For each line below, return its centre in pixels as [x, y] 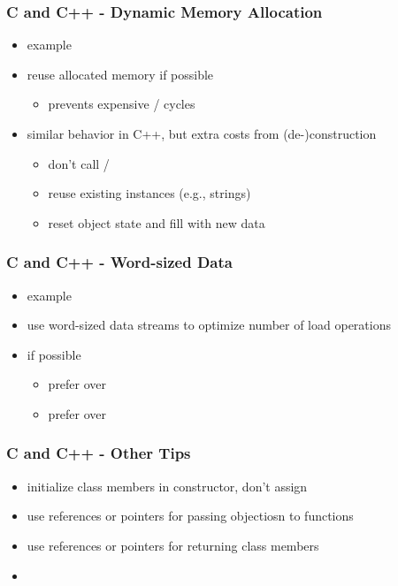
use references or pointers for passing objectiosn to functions [190, 516]
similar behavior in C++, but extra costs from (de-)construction [202, 133]
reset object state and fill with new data [157, 222]
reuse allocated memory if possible [120, 74]
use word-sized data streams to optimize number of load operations [209, 325]
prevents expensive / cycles [122, 104]
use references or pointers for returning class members [173, 545]
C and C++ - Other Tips [99, 453]
